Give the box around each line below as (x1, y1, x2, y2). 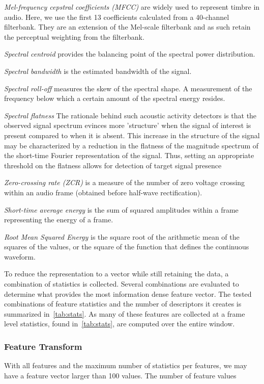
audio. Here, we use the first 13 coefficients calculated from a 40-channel (4, 11, 229, 22)
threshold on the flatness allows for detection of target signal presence (4, 160, 222, 170)
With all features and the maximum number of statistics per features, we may (4, 360, 247, 371)
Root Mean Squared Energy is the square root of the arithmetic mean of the (4, 231, 240, 242)
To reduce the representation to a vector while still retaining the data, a (4, 268, 229, 279)
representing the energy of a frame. (4, 214, 113, 225)
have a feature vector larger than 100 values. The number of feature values (4, 370, 237, 380)
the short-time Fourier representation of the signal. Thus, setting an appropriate (4, 150, 254, 161)
